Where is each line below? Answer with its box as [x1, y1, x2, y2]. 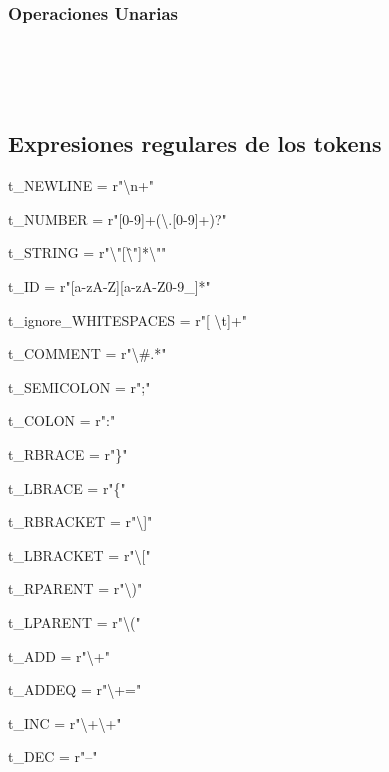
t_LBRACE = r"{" [8, 477, 126, 498]
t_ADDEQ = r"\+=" [8, 679, 142, 700]
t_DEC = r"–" [8, 746, 98, 767]
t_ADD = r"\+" [8, 645, 110, 666]
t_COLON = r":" [8, 410, 116, 431]
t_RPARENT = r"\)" [8, 578, 143, 599]
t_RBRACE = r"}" [8, 443, 128, 464]
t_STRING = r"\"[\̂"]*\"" [8, 242, 167, 263]
